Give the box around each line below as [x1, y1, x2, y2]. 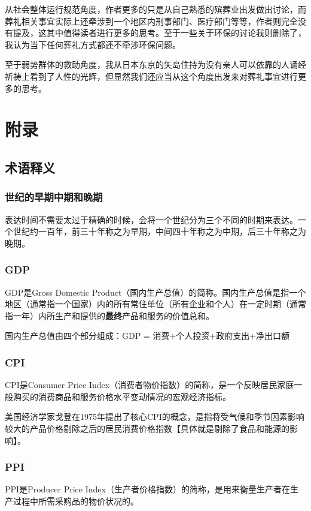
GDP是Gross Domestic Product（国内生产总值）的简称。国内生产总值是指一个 [5, 285, 306, 298]
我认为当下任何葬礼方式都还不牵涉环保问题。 [5, 38, 181, 50]
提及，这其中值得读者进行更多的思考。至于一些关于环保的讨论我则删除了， [13, 26, 306, 39]
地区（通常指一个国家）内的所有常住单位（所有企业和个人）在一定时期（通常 [5, 297, 306, 310]
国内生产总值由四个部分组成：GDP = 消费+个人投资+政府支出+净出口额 [5, 329, 290, 342]
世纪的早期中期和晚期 [5, 190, 103, 205]
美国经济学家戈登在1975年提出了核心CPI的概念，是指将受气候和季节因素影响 [5, 410, 304, 423]
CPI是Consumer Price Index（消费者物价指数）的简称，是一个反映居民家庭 [5, 378, 294, 391]
